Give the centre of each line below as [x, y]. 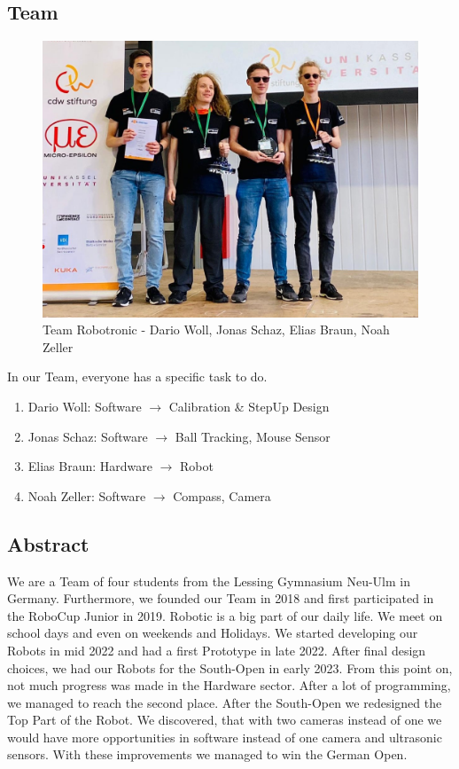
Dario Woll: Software [85, 406]
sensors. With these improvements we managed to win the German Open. [207, 754]
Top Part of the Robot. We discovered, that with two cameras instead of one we [225, 720]
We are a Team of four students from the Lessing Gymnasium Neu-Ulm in [209, 581]
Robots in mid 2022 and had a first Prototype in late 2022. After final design [217, 650]
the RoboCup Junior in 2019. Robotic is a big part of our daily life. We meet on [225, 615]
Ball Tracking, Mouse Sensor [253, 436]
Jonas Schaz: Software [88, 436]
